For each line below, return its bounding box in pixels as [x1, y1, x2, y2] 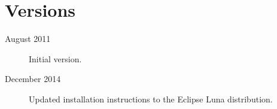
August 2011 [5, 32, 51, 45]
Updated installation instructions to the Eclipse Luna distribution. [29, 92, 273, 105]
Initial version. [29, 52, 82, 65]
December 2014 [5, 72, 61, 85]
